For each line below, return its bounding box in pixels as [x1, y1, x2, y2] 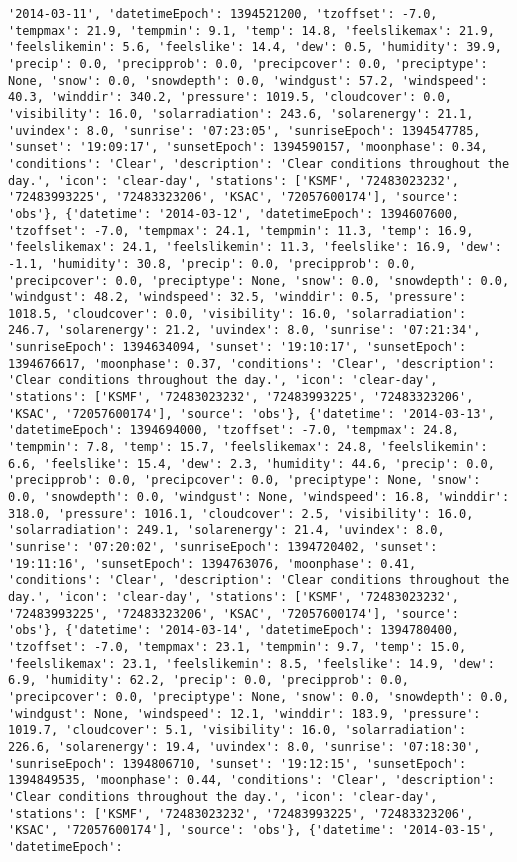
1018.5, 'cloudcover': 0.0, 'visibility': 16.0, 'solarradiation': [8, 306, 467, 321]
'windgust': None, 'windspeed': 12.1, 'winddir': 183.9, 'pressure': [8, 706, 481, 721]
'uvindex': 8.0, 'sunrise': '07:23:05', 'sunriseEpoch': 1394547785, [8, 123, 481, 138]
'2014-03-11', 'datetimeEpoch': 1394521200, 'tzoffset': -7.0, [8, 7, 438, 21]
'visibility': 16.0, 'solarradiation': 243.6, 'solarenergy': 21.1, [8, 106, 474, 121]
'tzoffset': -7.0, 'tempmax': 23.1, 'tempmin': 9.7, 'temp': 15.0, [8, 639, 467, 654]
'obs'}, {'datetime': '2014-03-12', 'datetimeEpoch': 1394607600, [8, 206, 460, 221]
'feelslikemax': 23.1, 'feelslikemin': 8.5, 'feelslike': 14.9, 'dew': [8, 656, 495, 671]
